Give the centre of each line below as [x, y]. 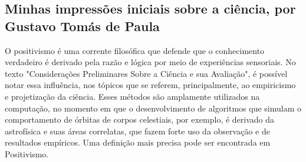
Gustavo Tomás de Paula [82, 26]
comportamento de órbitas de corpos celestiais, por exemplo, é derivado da [140, 119]
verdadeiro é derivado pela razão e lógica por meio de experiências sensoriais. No [150, 62]
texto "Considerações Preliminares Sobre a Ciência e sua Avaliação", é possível [146, 73]
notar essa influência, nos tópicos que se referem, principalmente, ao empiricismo [150, 85]
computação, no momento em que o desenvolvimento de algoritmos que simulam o [153, 108]
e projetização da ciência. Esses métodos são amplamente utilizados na [132, 96]
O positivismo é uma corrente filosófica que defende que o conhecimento [135, 50]
